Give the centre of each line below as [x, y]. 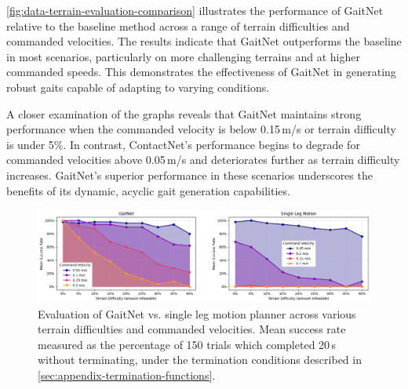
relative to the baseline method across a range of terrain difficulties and [178, 25]
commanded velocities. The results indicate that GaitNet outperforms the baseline [204, 41]
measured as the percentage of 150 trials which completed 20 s [187, 344]
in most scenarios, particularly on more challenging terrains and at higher [183, 56]
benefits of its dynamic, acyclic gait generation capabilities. [148, 190]
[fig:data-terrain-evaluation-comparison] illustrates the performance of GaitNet [195, 10]
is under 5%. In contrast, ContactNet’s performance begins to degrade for [183, 144]
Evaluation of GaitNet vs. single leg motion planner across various [197, 313]
